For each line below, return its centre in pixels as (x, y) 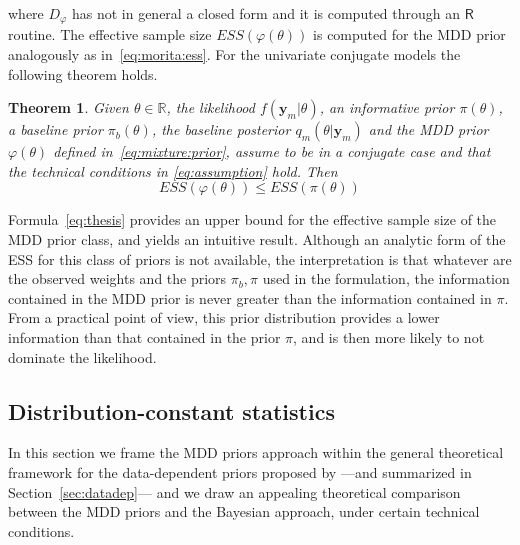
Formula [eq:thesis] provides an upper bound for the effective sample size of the (252, 219)
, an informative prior (387, 107)
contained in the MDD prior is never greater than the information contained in (250, 297)
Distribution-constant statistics (171, 410)
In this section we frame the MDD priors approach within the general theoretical (256, 452)
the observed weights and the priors (117, 278)
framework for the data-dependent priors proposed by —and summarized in (240, 471)
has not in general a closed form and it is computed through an (266, 13)
